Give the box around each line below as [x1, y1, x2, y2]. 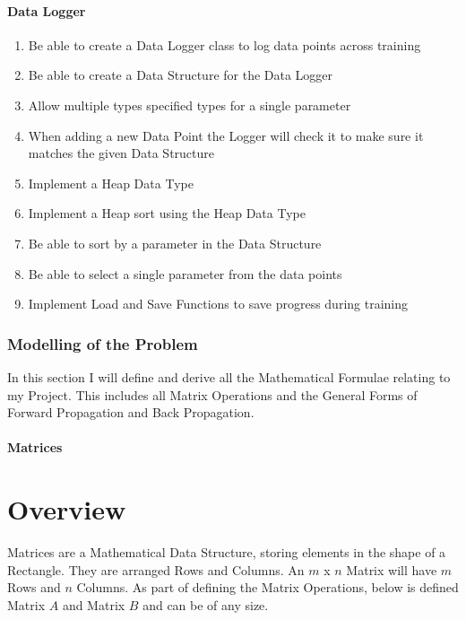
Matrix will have [346, 560, 437, 579]
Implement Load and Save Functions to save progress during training [28, 294, 409, 313]
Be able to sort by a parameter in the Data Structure [28, 233, 322, 252]
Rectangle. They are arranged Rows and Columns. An [7, 560, 305, 579]
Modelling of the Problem [7, 332, 198, 354]
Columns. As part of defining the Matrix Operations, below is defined [76, 578, 459, 597]
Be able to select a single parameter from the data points [28, 264, 342, 283]
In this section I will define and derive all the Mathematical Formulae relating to [7, 367, 451, 386]
